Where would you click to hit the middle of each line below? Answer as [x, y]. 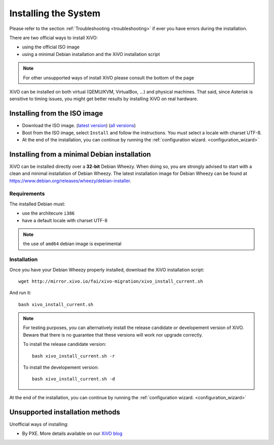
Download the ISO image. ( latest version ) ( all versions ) [79, 126]
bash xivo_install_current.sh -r [74, 356]
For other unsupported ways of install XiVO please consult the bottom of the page [109, 78]
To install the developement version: [61, 367]
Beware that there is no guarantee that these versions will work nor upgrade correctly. [113, 335]
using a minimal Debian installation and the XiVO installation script [91, 54]
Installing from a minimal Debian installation [80, 154]
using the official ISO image [51, 47]
